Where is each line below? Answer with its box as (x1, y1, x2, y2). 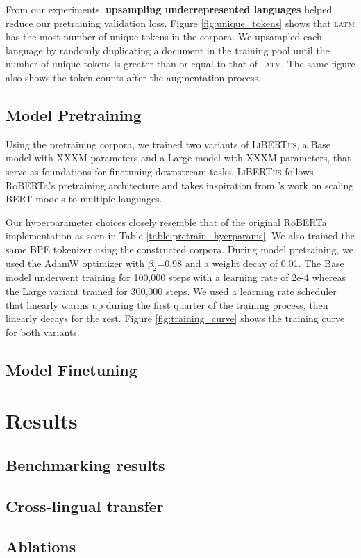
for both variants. (6, 324, 80, 339)
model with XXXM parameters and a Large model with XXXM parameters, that (6, 150, 351, 165)
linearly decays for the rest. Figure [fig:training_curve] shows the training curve (6, 311, 345, 326)
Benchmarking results (6, 454, 165, 475)
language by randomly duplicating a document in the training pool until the (6, 42, 330, 57)
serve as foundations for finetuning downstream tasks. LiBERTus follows (6, 164, 314, 178)
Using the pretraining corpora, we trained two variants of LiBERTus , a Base (6, 136, 331, 151)
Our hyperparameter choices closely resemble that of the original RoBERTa (6, 214, 327, 229)
